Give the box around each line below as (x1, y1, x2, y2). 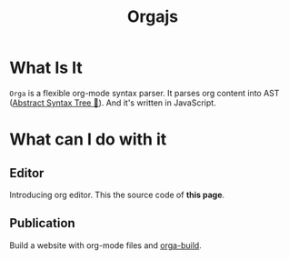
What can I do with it (9, 129, 167, 150)
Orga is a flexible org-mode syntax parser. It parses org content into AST (9, 87, 280, 98)
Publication (9, 215, 75, 231)
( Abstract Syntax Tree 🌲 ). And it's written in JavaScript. (9, 97, 216, 108)
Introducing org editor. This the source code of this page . (9, 189, 225, 200)
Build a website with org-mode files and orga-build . (9, 239, 202, 251)
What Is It (9, 57, 84, 78)
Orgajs (126, 6, 179, 27)
